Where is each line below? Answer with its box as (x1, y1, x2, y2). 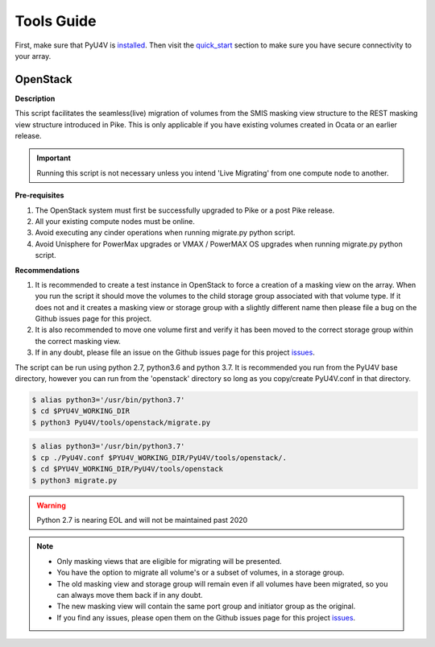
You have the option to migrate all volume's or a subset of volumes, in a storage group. (56, 568, 345, 578)
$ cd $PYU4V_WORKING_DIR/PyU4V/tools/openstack (31, 464, 223, 474)
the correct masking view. (35, 336, 121, 346)
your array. (14, 51, 52, 60)
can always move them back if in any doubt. (56, 590, 203, 599)
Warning (36, 500, 66, 510)
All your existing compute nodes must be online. (35, 216, 195, 226)
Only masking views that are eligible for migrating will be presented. (56, 556, 282, 566)
